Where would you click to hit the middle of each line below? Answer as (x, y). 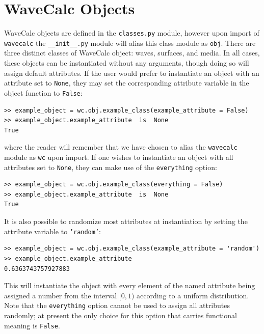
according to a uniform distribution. (193, 295)
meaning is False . (32, 325)
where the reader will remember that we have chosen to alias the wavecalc (121, 147)
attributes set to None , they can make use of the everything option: (111, 167)
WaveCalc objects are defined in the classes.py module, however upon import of (132, 33)
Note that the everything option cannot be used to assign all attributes (117, 305)
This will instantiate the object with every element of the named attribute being (130, 285)
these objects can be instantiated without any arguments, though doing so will (127, 63)
